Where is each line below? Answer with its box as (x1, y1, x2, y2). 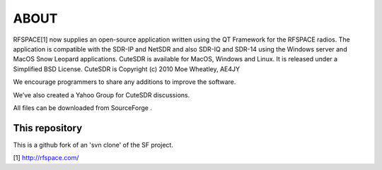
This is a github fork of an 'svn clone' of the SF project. (13, 140, 173, 149)
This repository (13, 122, 83, 134)
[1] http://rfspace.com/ (13, 154, 79, 162)
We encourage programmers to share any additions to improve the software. (13, 78, 236, 86)
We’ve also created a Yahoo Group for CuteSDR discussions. (13, 90, 190, 99)
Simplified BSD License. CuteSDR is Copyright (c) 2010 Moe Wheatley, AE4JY (13, 64, 241, 73)
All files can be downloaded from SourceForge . (13, 103, 152, 112)
